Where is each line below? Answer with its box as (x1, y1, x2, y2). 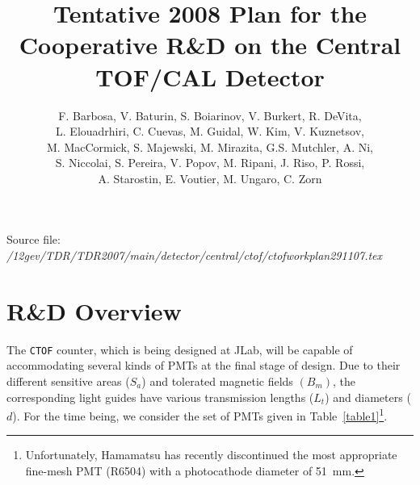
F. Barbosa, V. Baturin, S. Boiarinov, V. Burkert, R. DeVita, (58, 107, 362, 123)
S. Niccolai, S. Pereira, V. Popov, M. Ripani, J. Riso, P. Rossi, (55, 154, 365, 171)
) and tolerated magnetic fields (141, 373, 293, 390)
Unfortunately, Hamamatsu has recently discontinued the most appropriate (25, 446, 397, 463)
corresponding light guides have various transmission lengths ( (6, 388, 314, 405)
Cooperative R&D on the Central (19, 28, 401, 61)
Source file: (6, 231, 61, 248)
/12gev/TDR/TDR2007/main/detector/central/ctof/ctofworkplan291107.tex (6, 247, 383, 264)
